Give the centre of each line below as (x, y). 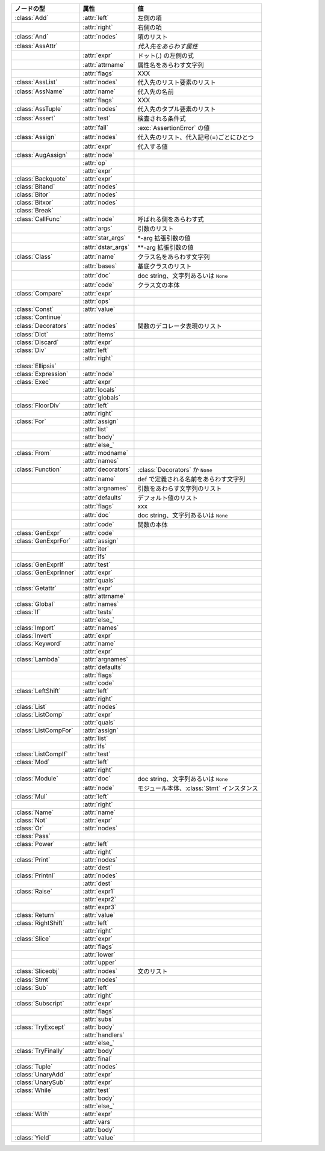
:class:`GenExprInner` (45, 572)
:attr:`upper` (100, 962)
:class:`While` (34, 1090)
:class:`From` (33, 453)
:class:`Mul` (31, 796)
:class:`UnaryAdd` (40, 1074)
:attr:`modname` (106, 453)
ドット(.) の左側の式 (166, 56)
